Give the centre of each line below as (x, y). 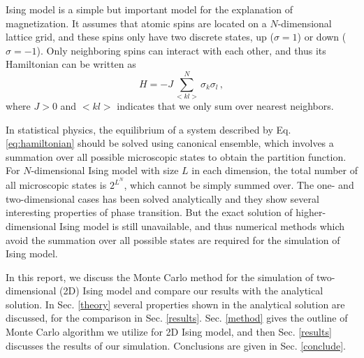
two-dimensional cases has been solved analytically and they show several (162, 198)
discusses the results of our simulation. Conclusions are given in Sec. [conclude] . (176, 345)
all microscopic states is (56, 185)
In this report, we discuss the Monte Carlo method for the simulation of (160, 277)
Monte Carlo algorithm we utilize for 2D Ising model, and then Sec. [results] (169, 332)
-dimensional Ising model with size (105, 170)
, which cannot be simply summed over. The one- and (239, 185)
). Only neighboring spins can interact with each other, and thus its (181, 50)
